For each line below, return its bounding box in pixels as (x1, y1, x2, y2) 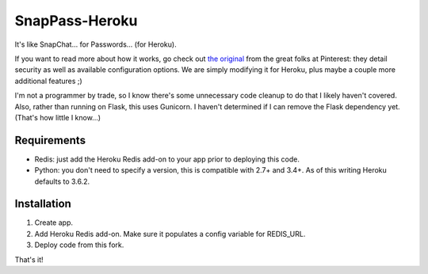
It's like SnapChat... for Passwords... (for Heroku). (14, 40, 178, 49)
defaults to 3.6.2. (34, 177, 90, 186)
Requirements (14, 133, 86, 147)
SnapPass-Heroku (14, 12, 138, 29)
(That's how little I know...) (14, 112, 101, 122)
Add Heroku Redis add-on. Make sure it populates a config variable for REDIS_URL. (34, 229, 306, 238)
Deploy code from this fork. (34, 240, 124, 249)
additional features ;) (14, 76, 82, 86)
